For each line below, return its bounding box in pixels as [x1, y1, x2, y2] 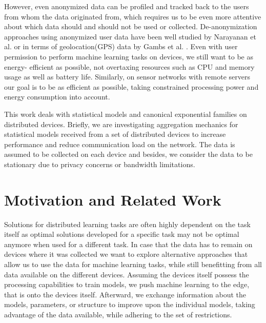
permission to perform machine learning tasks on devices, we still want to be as [4, 51, 253, 62]
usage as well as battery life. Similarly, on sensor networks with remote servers [4, 71, 250, 82]
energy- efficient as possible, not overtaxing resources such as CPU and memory [4, 61, 255, 72]
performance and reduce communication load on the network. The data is [4, 138, 235, 149]
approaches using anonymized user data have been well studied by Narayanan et [4, 31, 256, 42]
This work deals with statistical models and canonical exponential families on [4, 108, 247, 119]
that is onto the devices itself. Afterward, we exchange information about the [4, 289, 247, 299]
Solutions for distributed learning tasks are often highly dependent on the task [4, 218, 251, 229]
